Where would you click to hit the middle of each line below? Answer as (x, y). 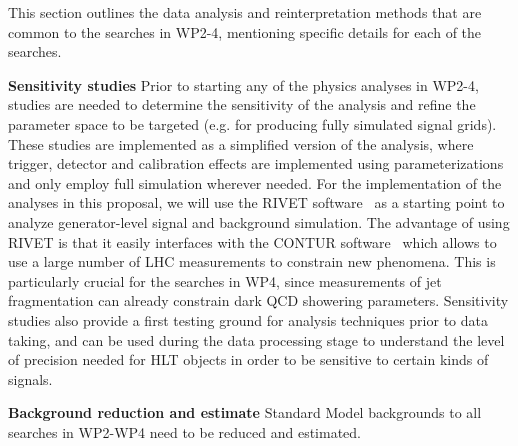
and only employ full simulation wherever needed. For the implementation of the (255, 182)
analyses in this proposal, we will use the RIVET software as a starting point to (256, 202)
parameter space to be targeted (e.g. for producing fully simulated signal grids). (252, 123)
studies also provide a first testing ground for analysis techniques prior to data (248, 319)
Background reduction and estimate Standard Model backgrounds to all (245, 412)
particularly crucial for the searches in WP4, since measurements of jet (225, 280)
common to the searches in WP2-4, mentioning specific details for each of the (245, 31)
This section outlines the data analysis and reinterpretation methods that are (245, 12)
